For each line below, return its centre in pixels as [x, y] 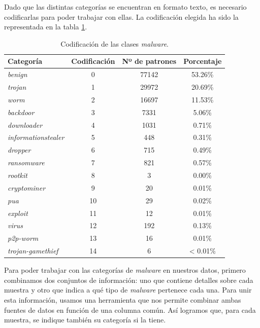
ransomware [26, 162]
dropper [19, 150]
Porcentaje [203, 61]
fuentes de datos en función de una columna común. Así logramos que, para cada [130, 309]
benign [18, 74]
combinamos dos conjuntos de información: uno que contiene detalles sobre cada [129, 280]
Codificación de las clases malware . [115, 43]
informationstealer [36, 137]
